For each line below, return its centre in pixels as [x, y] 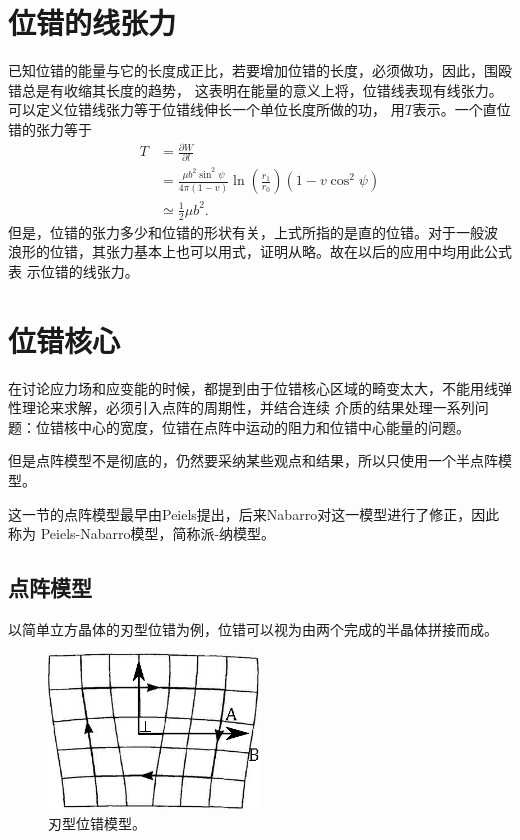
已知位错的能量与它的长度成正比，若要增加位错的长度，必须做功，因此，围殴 [260, 70]
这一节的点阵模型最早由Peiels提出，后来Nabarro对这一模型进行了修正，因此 [254, 513]
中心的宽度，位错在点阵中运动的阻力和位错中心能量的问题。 [273, 426]
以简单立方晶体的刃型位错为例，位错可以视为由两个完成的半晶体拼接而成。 [253, 628]
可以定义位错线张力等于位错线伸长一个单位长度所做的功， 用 [206, 109]
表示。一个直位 [461, 109]
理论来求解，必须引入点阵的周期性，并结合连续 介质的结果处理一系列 [248, 407]
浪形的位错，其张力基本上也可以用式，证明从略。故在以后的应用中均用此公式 [260, 251]
